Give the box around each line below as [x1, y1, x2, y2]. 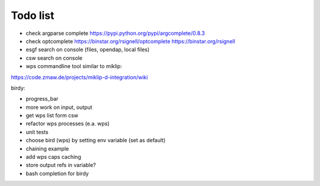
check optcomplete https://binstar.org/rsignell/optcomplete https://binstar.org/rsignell [25, 37, 235, 44]
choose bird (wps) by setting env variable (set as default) [25, 137, 166, 144]
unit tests [25, 128, 49, 136]
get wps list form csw [25, 112, 79, 119]
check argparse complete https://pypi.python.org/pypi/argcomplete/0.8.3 [25, 30, 205, 37]
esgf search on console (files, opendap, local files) [25, 46, 150, 53]
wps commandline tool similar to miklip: [25, 63, 123, 70]
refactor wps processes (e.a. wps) [25, 120, 110, 127]
